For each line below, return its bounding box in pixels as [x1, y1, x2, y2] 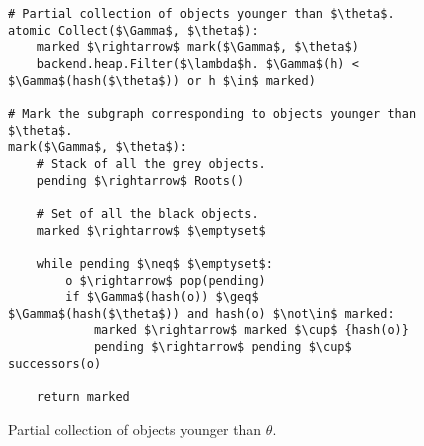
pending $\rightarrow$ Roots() [36, 173, 245, 188]
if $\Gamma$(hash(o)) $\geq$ [65, 290, 259, 305]
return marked [36, 390, 130, 405]
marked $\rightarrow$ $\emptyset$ [36, 223, 266, 238]
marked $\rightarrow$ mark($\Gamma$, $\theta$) [36, 40, 359, 55]
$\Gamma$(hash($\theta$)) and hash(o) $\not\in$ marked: [8, 306, 395, 321]
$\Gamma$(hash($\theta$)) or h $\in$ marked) [8, 73, 316, 88]
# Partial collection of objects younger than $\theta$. [8, 7, 395, 21]
